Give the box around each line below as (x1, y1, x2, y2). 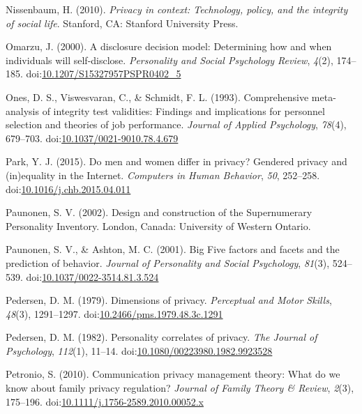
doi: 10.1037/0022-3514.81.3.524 (26, 269, 159, 284)
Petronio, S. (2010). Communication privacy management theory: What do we (6, 367, 340, 381)
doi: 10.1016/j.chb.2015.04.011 (6, 181, 131, 196)
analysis (6, 103, 39, 118)
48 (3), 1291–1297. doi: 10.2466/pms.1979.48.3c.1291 (6, 306, 223, 321)
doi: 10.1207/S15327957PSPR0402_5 (26, 66, 181, 81)
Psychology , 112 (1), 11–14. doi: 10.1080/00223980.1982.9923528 (6, 343, 273, 358)
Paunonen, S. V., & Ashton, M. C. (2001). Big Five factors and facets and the (6, 242, 340, 256)
